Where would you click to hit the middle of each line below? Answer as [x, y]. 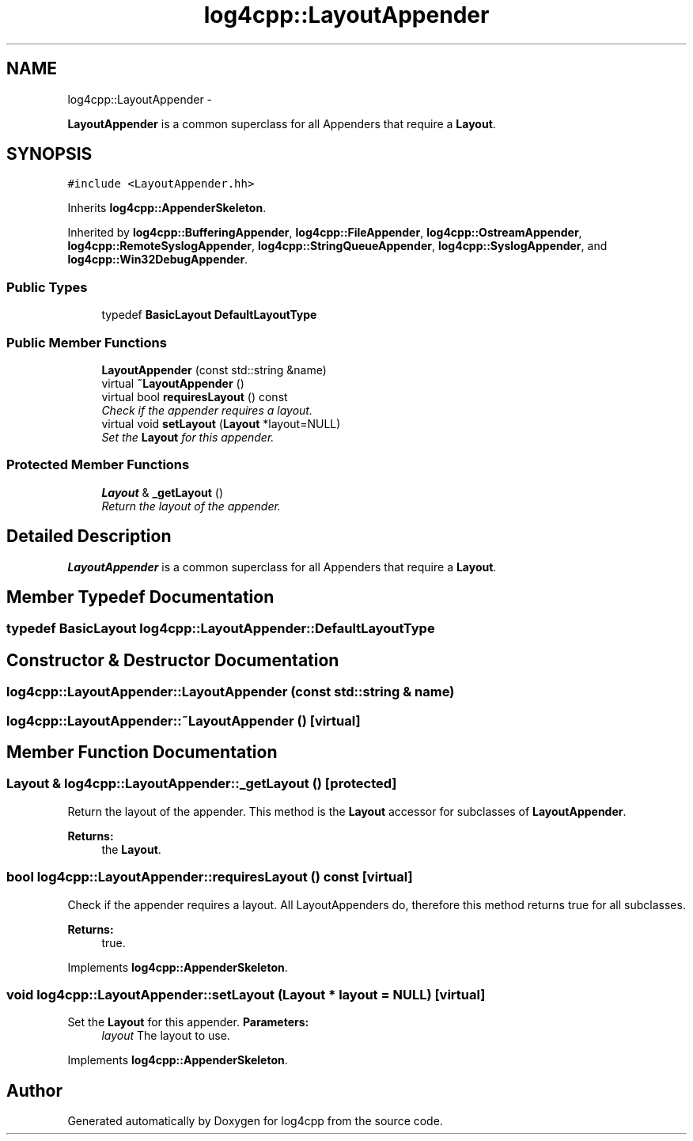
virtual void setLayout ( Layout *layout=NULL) [221, 423]
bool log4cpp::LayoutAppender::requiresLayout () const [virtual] [210, 877]
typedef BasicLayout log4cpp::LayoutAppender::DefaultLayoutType [221, 629]
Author [34, 1090]
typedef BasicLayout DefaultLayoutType [209, 315]
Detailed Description [89, 536]
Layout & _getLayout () [163, 492]
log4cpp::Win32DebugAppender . [158, 260]
